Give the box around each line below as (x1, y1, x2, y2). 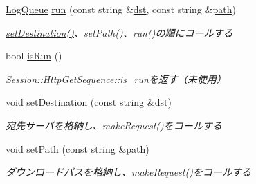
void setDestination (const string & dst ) (6, 95, 172, 109)
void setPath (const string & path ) (6, 141, 149, 156)
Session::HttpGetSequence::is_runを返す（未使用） (6, 71, 226, 86)
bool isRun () (6, 48, 62, 63)
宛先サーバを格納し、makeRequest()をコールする (6, 118, 222, 132)
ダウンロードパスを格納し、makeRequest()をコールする (6, 165, 251, 179)
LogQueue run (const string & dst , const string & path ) (6, 2, 236, 16)
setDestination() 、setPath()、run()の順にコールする (6, 25, 233, 39)
